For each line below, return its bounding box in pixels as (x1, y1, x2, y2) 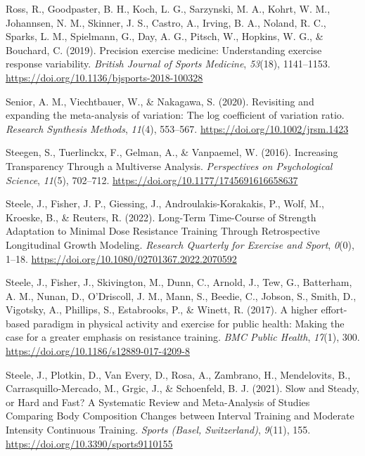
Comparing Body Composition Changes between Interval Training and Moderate (6, 408, 354, 423)
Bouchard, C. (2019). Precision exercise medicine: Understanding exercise (6, 42, 322, 57)
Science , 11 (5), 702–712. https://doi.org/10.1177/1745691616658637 (6, 172, 298, 187)
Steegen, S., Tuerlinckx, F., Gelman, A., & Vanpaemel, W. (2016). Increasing (6, 145, 338, 159)
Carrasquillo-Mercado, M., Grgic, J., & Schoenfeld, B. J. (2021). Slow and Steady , (6, 381, 359, 396)
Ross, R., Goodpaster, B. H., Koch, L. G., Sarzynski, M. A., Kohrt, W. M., (6, 1, 331, 15)
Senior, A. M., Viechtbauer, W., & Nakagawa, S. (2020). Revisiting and (6, 93, 314, 108)
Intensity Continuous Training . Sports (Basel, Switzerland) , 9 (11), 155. (6, 422, 311, 437)
